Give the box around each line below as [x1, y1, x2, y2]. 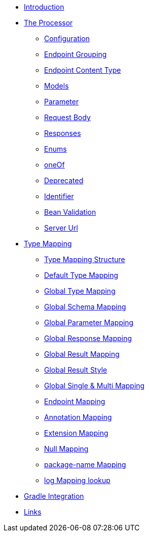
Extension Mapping [44, 429, 108, 437]
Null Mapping [44, 444, 89, 453]
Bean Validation [44, 208, 96, 216]
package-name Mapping [44, 460, 126, 469]
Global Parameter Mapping [44, 318, 134, 327]
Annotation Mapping [44, 413, 112, 421]
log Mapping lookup [44, 476, 110, 485]
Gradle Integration [24, 492, 84, 500]
